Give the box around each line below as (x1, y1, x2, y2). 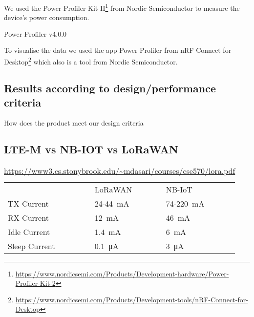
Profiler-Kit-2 (15, 278, 56, 288)
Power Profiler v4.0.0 (4, 28, 67, 39)
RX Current (8, 211, 49, 223)
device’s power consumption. (4, 12, 89, 22)
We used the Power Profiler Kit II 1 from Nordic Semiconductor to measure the (4, 1, 240, 13)
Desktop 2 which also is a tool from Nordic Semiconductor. (4, 55, 178, 66)
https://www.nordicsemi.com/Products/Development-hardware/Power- (15, 268, 229, 278)
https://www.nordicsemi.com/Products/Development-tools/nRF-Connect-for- (15, 294, 248, 304)
